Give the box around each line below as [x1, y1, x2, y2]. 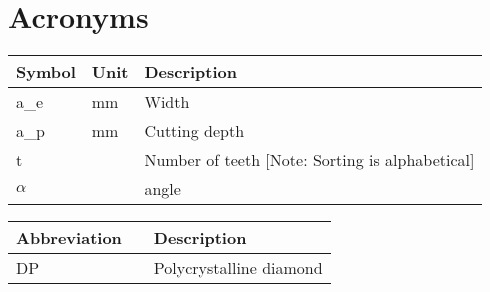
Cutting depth [144, 119, 245, 143]
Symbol [16, 60, 76, 84]
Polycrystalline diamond [153, 256, 323, 280]
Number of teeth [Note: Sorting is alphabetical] [144, 148, 475, 172]
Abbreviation [16, 226, 122, 250]
